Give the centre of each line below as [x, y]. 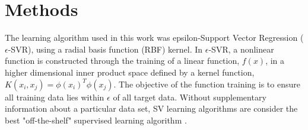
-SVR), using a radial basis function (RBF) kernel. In [105, 49]
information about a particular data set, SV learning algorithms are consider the [151, 108]
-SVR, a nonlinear [241, 49]
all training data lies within [55, 97]
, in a [275, 61]
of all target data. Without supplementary [190, 97]
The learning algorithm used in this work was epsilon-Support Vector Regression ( [154, 38]
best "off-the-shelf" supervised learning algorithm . [96, 120]
